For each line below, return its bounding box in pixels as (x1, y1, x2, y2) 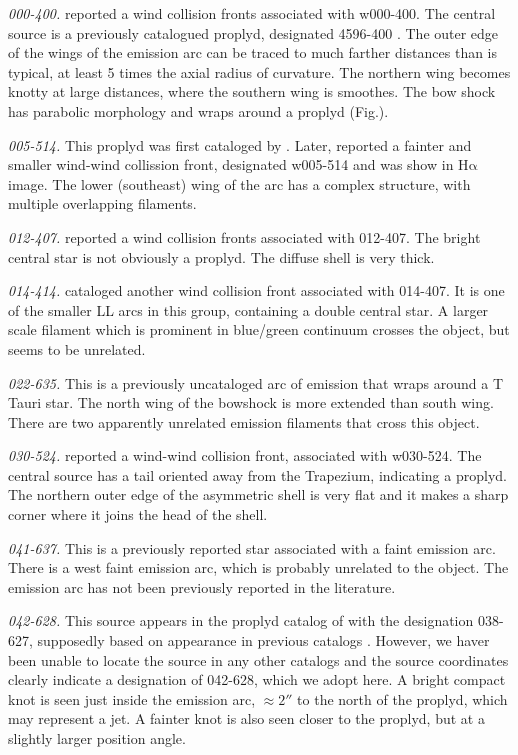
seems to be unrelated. (8, 338, 146, 359)
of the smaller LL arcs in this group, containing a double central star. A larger (8, 299, 489, 320)
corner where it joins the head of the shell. (8, 504, 268, 525)
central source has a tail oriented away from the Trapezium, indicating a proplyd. (8, 464, 507, 485)
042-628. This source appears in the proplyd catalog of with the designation (8, 610, 474, 631)
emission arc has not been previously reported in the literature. (8, 576, 396, 597)
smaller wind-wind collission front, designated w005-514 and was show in (8, 154, 454, 175)
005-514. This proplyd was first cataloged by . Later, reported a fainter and (8, 134, 472, 155)
